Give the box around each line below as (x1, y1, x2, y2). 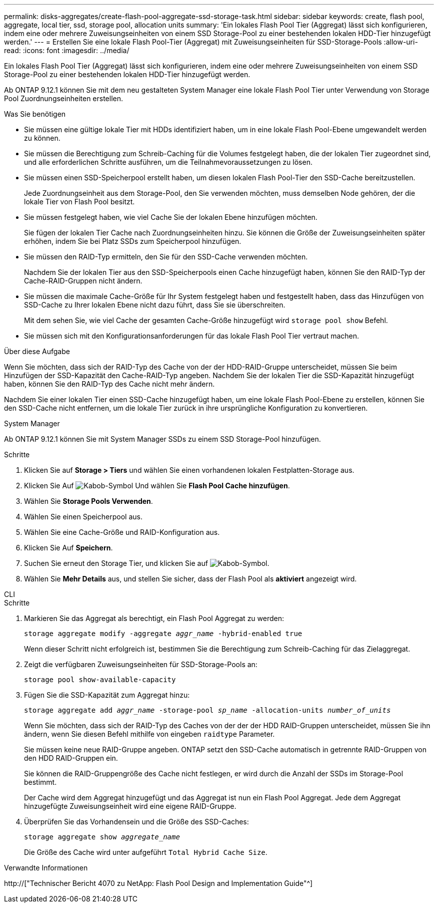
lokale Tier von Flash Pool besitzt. (24, 197, 135, 206)
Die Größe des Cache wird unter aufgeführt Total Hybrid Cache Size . (24, 848, 267, 856)
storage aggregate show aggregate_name (24, 833, 180, 841)
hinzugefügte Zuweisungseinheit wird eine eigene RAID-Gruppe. (24, 802, 236, 810)
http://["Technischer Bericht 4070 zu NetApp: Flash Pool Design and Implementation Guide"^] (4, 879, 313, 887)
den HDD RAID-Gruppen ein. (24, 754, 118, 762)
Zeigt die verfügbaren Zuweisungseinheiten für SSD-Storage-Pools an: (24, 660, 257, 669)
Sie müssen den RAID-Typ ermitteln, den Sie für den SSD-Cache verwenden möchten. (24, 252, 308, 261)
